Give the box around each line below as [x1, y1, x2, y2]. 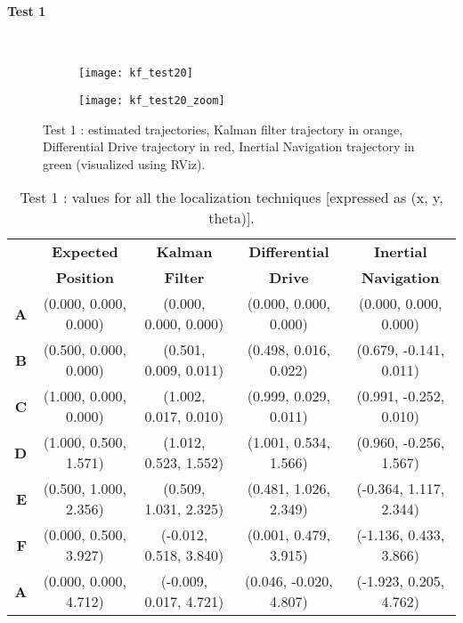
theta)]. [208, 207, 255, 229]
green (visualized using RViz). [43, 154, 206, 173]
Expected [51, 241, 118, 263]
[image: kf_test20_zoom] [78, 94, 225, 108]
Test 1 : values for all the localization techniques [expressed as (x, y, [20, 187, 443, 208]
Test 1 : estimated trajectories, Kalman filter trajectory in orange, [43, 119, 403, 138]
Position [55, 267, 115, 288]
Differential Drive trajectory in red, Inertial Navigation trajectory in [43, 137, 415, 156]
